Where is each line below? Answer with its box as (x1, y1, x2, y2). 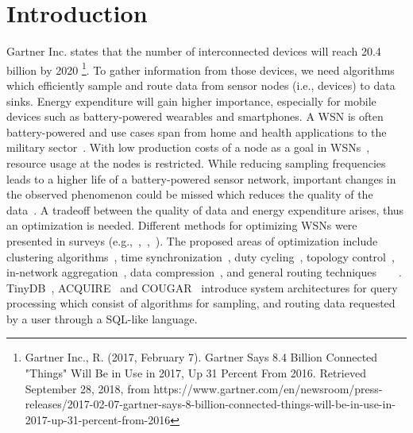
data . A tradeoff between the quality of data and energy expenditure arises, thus (6, 201, 404, 218)
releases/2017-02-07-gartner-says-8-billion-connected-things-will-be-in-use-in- (25, 396, 396, 412)
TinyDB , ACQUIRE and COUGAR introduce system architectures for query (6, 279, 398, 296)
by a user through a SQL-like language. (6, 310, 198, 327)
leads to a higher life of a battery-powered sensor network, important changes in (6, 170, 396, 187)
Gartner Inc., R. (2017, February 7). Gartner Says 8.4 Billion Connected (25, 349, 378, 365)
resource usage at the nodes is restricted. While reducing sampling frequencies (6, 154, 386, 171)
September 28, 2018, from (25, 380, 150, 396)
